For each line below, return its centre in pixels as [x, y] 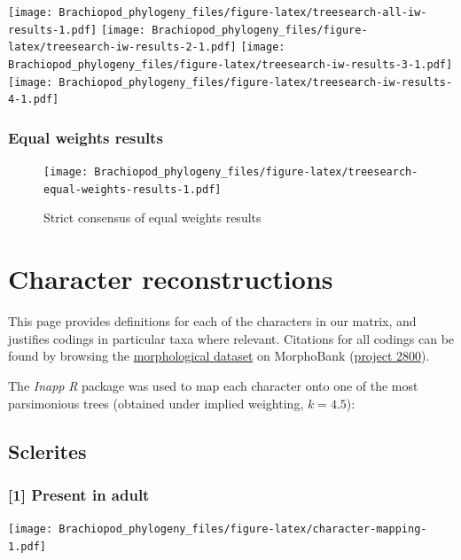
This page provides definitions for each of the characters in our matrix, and [212, 321]
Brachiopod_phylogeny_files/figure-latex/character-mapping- [243, 529]
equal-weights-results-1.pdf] [133, 189]
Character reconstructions [171, 279]
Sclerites [47, 451]
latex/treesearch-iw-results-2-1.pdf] [122, 47]
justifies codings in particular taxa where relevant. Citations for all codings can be [231, 338]
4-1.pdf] [34, 100]
